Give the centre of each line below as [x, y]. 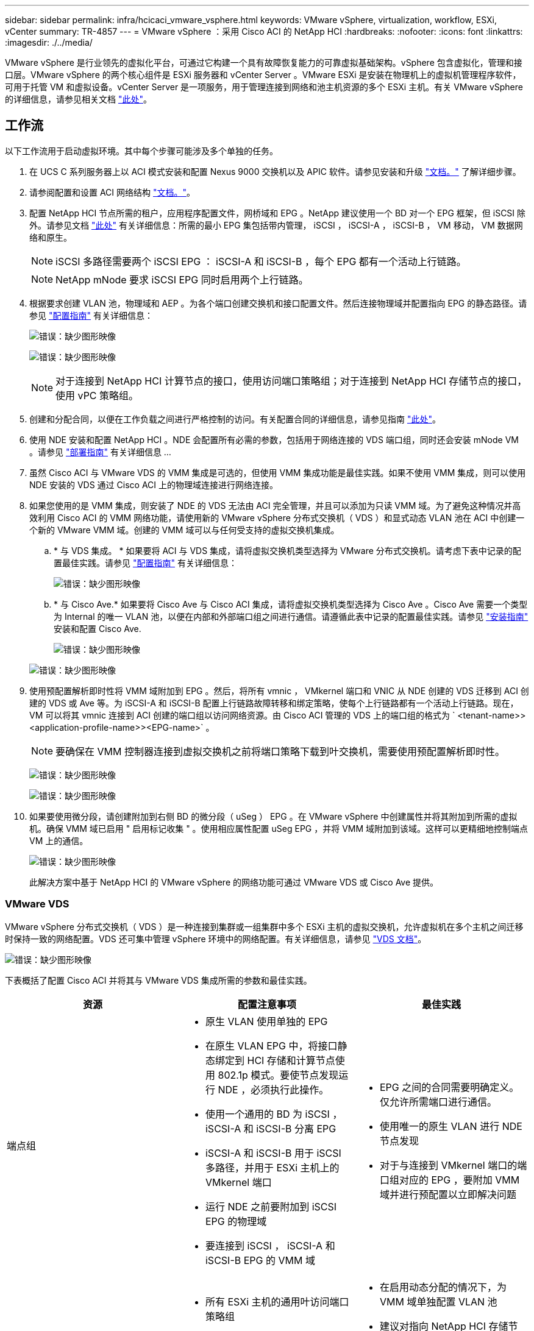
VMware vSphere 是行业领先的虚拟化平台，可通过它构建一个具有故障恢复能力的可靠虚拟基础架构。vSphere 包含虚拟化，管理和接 [264, 62]
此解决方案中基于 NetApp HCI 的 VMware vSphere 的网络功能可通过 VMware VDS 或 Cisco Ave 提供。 [234, 882]
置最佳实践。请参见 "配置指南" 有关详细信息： [145, 563]
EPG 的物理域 [236, 1221]
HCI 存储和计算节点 [291, 1060]
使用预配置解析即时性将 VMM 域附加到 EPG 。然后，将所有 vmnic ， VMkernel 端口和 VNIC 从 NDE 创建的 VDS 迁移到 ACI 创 [279, 690]
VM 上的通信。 [59, 840]
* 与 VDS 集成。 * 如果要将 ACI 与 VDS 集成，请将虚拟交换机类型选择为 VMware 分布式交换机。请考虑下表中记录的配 [287, 550]
